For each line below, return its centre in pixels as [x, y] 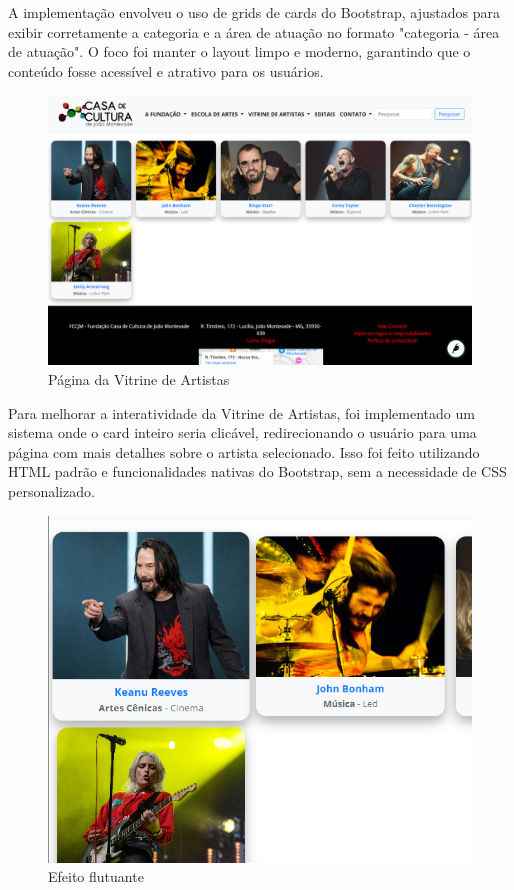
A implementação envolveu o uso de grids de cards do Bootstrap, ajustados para [254, 12]
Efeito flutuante [96, 876]
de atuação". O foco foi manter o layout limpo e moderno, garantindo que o [239, 51]
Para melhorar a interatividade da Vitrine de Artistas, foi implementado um [241, 412]
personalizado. [51, 490]
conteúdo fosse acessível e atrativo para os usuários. [166, 70]
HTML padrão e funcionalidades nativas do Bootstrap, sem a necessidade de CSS [257, 471]
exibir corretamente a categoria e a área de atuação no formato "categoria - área [254, 31]
